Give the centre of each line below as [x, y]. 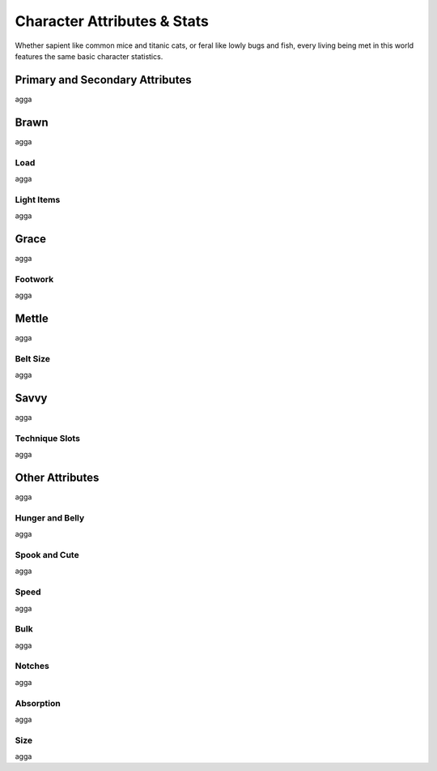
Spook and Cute [47, 555]
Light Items [38, 199]
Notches [32, 666]
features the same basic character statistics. [89, 56]
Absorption [38, 703]
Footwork [34, 279]
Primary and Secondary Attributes [103, 80]
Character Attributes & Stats [112, 21]
